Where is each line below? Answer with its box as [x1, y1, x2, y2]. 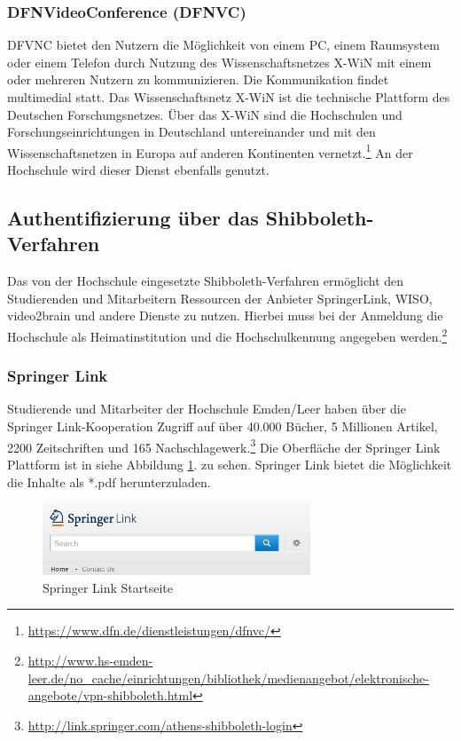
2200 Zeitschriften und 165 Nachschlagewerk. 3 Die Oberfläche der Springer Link [7, 435, 441, 456]
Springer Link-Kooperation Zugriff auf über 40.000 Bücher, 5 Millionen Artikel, [7, 417, 438, 436]
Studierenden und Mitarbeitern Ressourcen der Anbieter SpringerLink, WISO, [7, 288, 433, 307]
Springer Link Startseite [43, 578, 174, 596]
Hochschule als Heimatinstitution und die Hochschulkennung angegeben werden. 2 [7, 325, 448, 345]
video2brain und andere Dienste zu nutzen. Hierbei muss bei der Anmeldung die [7, 306, 443, 325]
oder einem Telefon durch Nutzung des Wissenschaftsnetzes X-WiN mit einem [7, 52, 432, 71]
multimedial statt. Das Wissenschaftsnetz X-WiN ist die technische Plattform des [7, 88, 450, 106]
